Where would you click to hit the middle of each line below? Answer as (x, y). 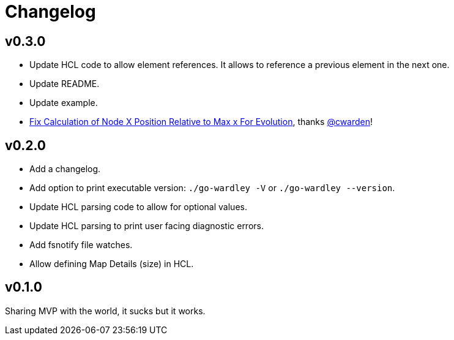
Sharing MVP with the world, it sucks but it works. (105, 311)
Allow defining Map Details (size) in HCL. (112, 264)
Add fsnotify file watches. (81, 245)
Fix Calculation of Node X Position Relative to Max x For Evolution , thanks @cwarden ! (201, 122)
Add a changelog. (65, 169)
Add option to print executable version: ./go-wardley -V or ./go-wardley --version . (212, 188)
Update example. (64, 103)
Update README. (65, 84)
